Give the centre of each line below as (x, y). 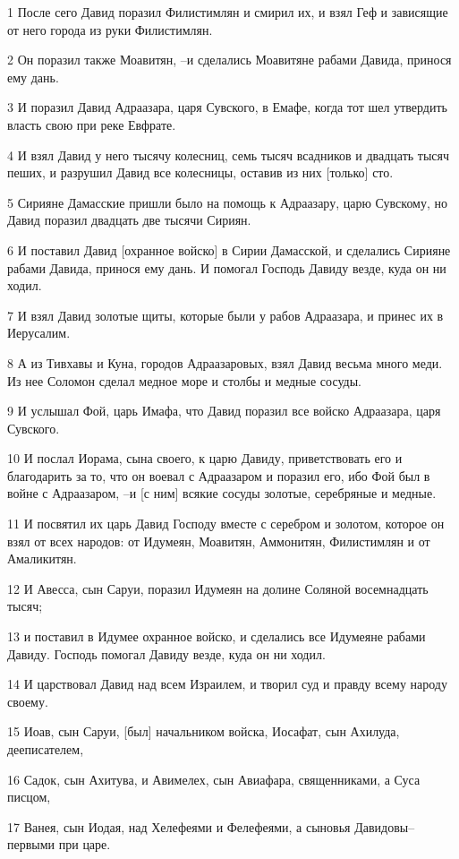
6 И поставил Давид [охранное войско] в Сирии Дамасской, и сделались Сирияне (229, 249)
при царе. (85, 844)
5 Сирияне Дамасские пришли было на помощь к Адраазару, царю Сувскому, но (228, 202)
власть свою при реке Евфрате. (92, 124)
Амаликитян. (42, 558)
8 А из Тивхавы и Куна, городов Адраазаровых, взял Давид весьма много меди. (225, 362)
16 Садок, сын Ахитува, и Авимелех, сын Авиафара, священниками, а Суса (214, 779)
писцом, (29, 797)
